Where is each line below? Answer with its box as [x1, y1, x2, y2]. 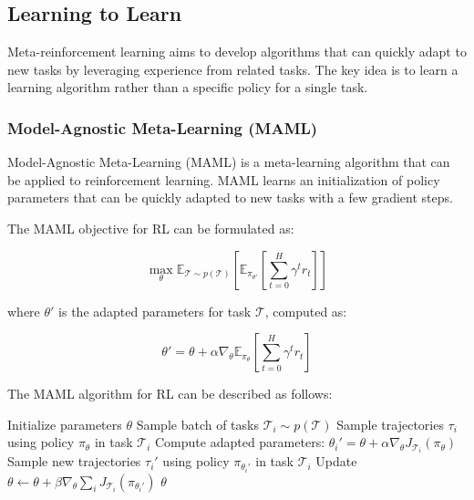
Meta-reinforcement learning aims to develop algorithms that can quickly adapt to [7, 42, 467, 61]
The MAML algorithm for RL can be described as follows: [7, 384, 333, 403]
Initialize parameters [7, 414, 122, 433]
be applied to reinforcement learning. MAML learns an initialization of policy [7, 170, 440, 189]
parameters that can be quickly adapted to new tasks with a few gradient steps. [7, 188, 453, 207]
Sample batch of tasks [136, 414, 259, 433]
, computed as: [264, 301, 347, 320]
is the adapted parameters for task [58, 301, 252, 320]
